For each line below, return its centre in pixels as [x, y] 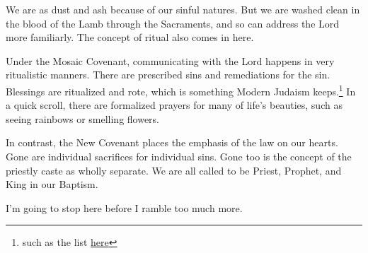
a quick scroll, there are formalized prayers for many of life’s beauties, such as [174, 105]
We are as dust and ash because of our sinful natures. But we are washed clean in [183, 9]
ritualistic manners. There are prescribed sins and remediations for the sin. [168, 75]
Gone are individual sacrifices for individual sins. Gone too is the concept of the [179, 156]
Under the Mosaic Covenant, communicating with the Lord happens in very [170, 60]
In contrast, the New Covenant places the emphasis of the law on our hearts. [172, 142]
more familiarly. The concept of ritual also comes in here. [130, 37]
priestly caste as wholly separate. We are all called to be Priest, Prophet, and [174, 170]
